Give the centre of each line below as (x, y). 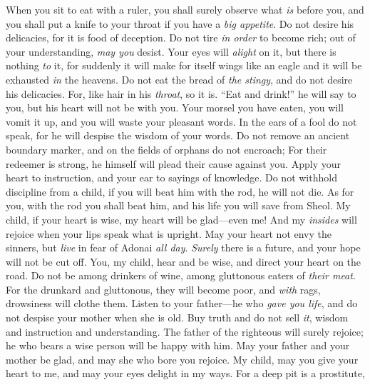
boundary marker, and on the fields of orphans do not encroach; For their (166, 149)
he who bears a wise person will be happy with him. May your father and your (178, 345)
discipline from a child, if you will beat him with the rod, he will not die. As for (180, 191)
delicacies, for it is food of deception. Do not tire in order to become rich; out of (181, 37)
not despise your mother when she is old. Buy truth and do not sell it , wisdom (177, 317)
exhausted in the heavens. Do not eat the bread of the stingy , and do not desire (179, 79)
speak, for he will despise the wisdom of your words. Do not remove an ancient (178, 135)
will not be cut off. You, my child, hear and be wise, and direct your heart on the (184, 261)
